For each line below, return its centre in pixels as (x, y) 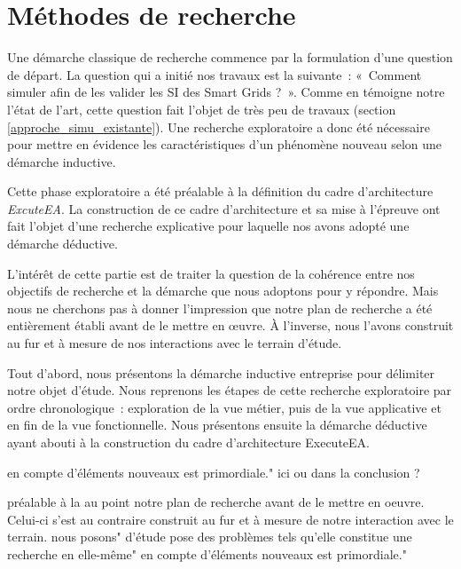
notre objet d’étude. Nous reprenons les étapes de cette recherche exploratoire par (230, 390)
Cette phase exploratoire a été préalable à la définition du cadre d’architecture (220, 191)
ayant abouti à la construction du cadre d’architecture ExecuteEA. (188, 442)
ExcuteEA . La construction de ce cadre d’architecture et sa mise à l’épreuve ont (224, 208)
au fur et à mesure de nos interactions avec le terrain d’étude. (175, 343)
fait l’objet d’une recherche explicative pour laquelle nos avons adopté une (208, 226)
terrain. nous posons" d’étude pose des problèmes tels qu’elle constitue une (210, 537)
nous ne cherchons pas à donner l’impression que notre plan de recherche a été (220, 308)
